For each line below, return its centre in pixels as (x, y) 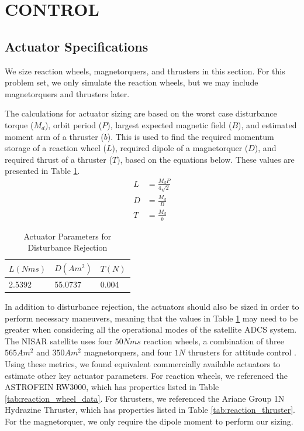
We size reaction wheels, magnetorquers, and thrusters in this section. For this (145, 71)
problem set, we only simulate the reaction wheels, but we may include (132, 82)
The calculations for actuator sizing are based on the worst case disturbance (141, 113)
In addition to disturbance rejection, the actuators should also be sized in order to (152, 307)
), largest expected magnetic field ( (170, 124)
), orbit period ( (73, 124)
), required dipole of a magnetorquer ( (180, 148)
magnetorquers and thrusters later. (67, 93)
